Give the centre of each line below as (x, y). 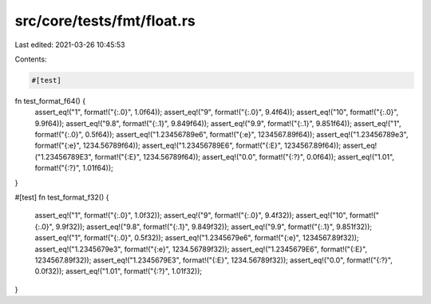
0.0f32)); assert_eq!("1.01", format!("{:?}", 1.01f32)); (119, 271)
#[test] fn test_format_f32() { (62, 197)
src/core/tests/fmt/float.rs (105, 21)
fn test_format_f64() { (50, 101)
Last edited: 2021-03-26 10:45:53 (70, 45)
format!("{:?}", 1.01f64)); (74, 168)
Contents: (31, 59)
